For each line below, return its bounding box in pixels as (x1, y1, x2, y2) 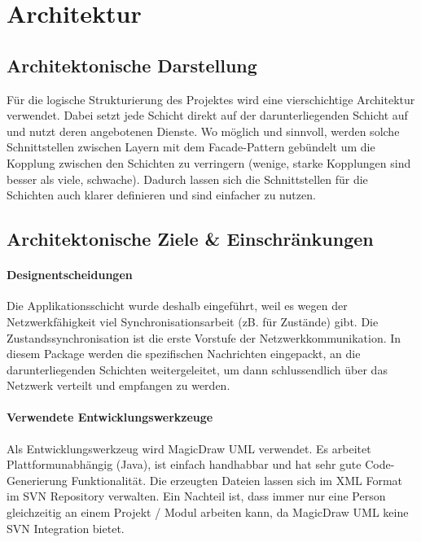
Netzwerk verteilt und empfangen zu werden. (7, 377, 230, 394)
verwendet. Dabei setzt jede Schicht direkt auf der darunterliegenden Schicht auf (7, 107, 408, 124)
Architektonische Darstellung (7, 52, 257, 77)
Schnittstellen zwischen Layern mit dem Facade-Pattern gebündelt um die (7, 138, 375, 155)
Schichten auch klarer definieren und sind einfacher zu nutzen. (7, 186, 316, 203)
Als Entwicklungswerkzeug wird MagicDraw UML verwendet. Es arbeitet (7, 439, 371, 457)
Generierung (7, 471, 68, 488)
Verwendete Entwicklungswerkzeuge (7, 409, 213, 426)
